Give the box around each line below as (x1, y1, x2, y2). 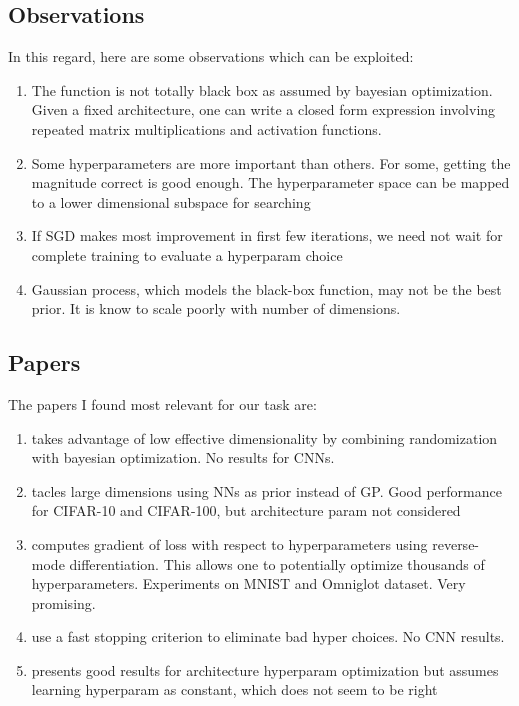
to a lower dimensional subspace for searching (31, 191, 311, 212)
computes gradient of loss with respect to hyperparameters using (31, 533, 428, 554)
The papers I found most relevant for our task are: (8, 393, 317, 414)
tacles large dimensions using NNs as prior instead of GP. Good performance (31, 480, 502, 501)
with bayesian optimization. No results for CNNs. (31, 447, 335, 468)
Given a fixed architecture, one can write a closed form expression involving (31, 99, 496, 120)
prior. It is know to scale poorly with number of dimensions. (31, 298, 401, 319)
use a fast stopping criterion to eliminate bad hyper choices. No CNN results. (31, 626, 505, 647)
